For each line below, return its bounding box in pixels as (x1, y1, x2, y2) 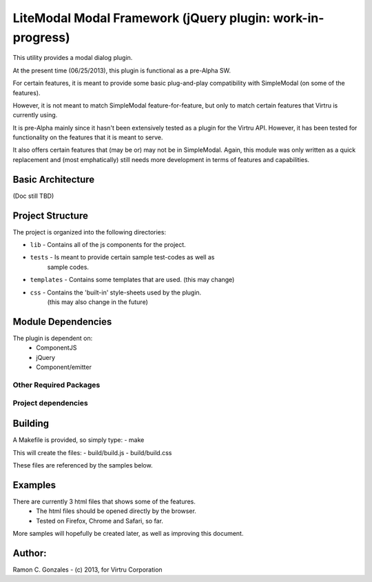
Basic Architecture (12, 173, 95, 185)
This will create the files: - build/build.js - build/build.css (12, 448, 172, 456)
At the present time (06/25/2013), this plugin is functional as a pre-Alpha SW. (12, 66, 231, 74)
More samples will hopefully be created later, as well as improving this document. (12, 529, 244, 537)
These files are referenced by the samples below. (12, 461, 153, 469)
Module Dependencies (12, 316, 112, 328)
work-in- (273, 10, 324, 26)
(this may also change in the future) (47, 298, 148, 306)
